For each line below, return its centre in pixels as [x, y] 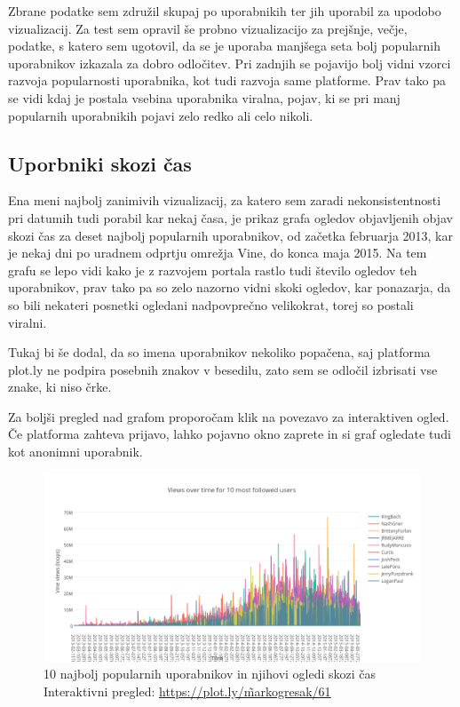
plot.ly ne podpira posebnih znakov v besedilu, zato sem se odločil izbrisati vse [223, 369]
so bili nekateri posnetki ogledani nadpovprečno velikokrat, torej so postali [211, 304]
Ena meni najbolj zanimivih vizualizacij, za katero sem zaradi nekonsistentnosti [225, 200]
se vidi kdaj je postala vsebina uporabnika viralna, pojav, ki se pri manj [204, 97]
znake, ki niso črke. [60, 387]
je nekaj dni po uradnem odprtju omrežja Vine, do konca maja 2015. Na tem [218, 253]
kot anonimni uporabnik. [75, 452]
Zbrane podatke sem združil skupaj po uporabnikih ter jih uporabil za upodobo [225, 11]
